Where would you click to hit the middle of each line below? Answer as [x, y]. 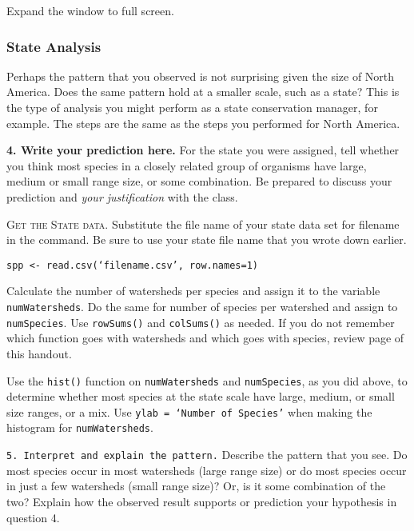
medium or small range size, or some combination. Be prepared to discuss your [199, 181]
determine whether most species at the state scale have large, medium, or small [201, 396]
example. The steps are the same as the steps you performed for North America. [203, 123]
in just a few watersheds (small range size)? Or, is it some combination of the [196, 486]
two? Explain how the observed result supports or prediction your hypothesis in [202, 501]
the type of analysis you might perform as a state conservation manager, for [192, 107]
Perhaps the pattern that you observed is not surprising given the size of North [201, 76]
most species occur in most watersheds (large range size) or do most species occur [207, 470]
